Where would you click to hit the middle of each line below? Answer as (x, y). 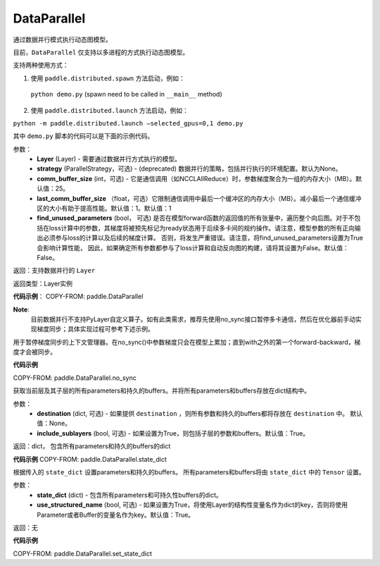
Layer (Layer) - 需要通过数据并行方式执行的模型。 (109, 159)
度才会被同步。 (34, 352)
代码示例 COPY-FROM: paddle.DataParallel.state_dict (90, 459)
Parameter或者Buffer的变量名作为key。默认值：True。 (116, 515)
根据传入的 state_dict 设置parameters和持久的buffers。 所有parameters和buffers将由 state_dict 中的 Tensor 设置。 (189, 472)
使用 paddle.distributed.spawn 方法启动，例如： (108, 78)
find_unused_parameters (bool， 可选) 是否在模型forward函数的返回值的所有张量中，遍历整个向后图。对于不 (196, 218)
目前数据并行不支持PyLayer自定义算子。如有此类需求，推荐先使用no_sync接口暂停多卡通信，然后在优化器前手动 (193, 319)
